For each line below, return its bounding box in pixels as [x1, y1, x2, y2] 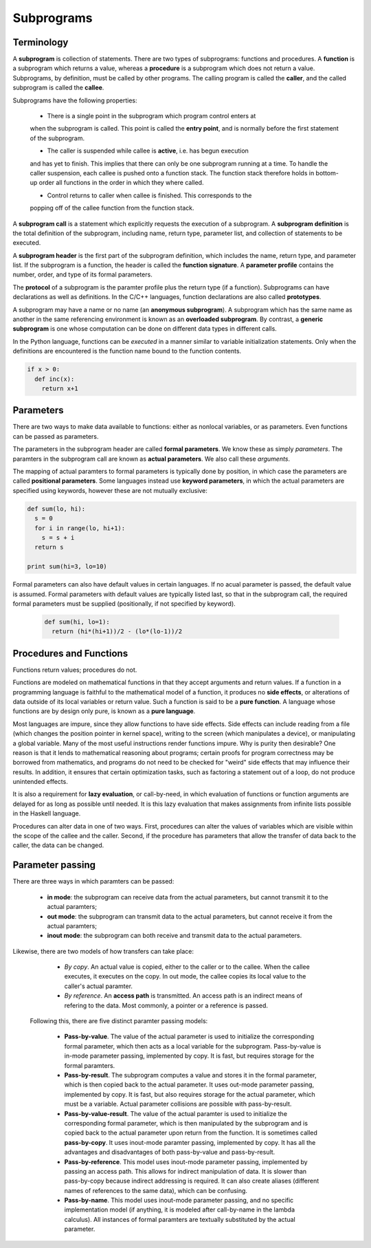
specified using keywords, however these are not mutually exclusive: [12, 486, 207, 494]
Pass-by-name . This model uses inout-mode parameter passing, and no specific [64, 1196, 294, 1205]
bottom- [315, 168, 339, 177]
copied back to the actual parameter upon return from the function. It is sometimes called [64, 1128, 317, 1137]
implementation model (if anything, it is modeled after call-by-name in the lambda [64, 1205, 295, 1214]
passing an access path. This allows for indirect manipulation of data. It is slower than [64, 1167, 307, 1175]
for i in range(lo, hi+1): [34, 524, 126, 532]
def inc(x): [34, 375, 75, 383]
